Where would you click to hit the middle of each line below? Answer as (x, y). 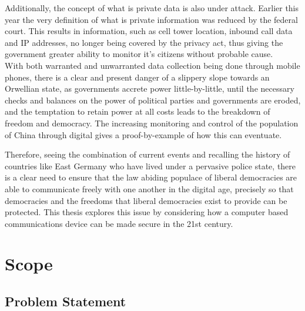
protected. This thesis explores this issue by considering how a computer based (147, 212)
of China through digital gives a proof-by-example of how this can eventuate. (143, 134)
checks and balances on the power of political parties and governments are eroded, (153, 100)
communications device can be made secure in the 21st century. (119, 223)
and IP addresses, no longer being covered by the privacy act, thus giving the (144, 42)
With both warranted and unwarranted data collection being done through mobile (152, 65)
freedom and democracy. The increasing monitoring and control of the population (152, 123)
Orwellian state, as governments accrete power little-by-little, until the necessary (150, 88)
